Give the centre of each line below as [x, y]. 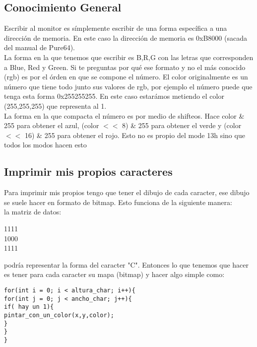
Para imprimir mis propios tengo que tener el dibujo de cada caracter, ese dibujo [127, 192]
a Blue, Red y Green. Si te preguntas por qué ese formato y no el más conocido [125, 67]
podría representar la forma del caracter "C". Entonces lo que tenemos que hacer [127, 264]
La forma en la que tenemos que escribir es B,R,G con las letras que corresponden [129, 57]
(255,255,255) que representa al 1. [55, 105]
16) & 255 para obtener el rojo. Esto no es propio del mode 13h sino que [135, 135]
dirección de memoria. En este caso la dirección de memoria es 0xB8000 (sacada [126, 37]
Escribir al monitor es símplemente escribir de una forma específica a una [116, 28]
